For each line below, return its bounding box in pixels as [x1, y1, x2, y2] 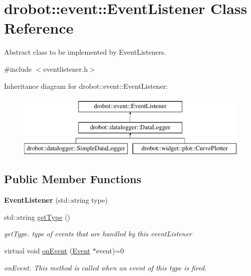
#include [4, 63, 32, 74]
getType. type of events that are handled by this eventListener [4, 228, 192, 239]
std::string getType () [4, 211, 71, 222]
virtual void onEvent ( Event [4, 245, 90, 256]
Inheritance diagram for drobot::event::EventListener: [4, 80, 168, 91]
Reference [4, 18, 74, 38]
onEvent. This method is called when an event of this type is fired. [4, 262, 207, 272]
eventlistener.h [43, 63, 88, 74]
